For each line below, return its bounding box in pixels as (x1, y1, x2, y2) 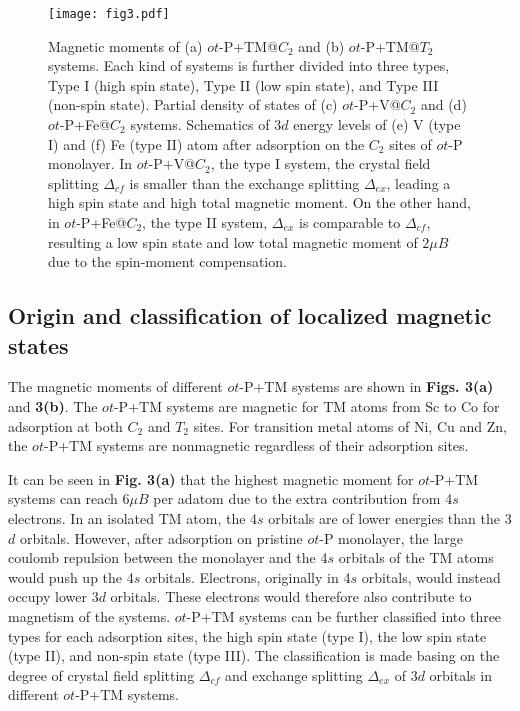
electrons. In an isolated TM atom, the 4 (8, 507, 258, 528)
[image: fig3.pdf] (48, 7, 170, 21)
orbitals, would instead (361, 566, 501, 587)
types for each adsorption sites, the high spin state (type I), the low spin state (8, 625, 487, 646)
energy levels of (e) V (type (293, 114, 461, 135)
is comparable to (299, 212, 401, 232)
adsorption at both (8, 415, 123, 436)
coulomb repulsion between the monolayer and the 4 (8, 547, 328, 568)
